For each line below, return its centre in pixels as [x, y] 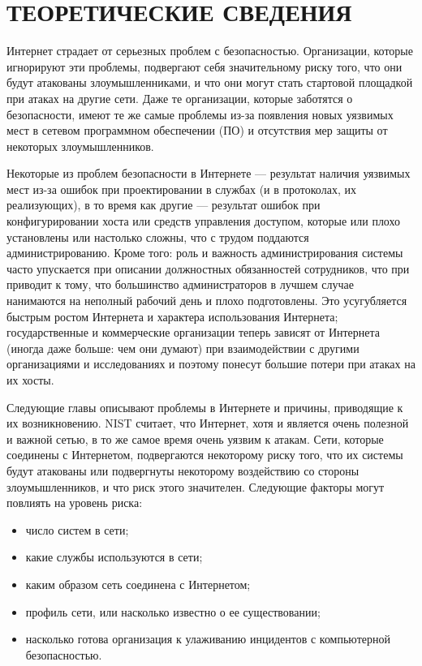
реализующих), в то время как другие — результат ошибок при [164, 205]
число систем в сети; [77, 529]
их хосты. [30, 380]
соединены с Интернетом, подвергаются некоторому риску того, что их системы [205, 455]
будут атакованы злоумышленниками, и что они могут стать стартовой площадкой [210, 82]
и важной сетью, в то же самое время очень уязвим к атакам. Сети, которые [195, 438]
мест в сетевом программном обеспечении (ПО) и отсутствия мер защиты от [197, 130]
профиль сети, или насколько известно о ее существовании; [173, 611]
